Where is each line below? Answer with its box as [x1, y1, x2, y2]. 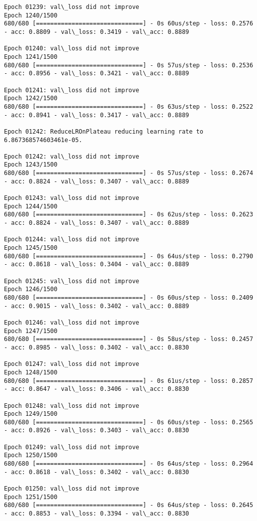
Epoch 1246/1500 [4, 286, 58, 293]
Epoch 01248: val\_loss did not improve [4, 402, 140, 409]
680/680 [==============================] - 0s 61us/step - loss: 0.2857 [4, 377, 254, 384]
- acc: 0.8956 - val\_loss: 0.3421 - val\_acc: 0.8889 [4, 70, 189, 77]
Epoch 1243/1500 [4, 161, 58, 169]
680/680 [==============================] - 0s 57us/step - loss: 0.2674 [4, 170, 254, 177]
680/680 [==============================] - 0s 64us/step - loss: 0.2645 [4, 502, 254, 509]
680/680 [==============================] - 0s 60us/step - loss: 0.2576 [4, 20, 254, 27]
